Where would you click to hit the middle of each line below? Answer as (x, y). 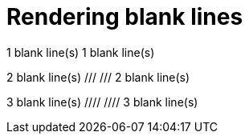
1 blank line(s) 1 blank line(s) (81, 52)
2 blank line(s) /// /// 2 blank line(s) (98, 77)
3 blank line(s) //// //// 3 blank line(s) (102, 102)
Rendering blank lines (125, 17)
